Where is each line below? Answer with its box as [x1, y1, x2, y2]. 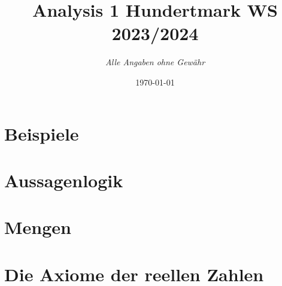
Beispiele [4, 121, 79, 145]
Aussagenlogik [4, 168, 123, 192]
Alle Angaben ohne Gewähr [105, 56, 205, 68]
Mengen [4, 215, 71, 239]
